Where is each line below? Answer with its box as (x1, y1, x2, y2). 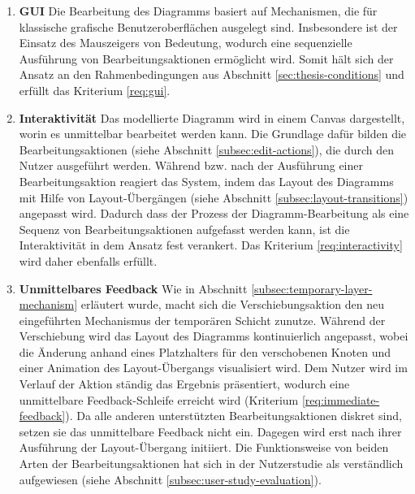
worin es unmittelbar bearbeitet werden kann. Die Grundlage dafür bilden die (19, 125, 407, 142)
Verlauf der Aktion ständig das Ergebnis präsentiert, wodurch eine (19, 375, 350, 392)
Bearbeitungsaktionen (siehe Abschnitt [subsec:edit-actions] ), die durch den (19, 141, 395, 158)
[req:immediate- (301, 391, 380, 408)
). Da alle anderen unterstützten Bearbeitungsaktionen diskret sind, (65, 407, 402, 424)
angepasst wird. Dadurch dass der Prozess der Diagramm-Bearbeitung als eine (19, 205, 409, 222)
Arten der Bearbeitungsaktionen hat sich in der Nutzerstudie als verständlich (19, 455, 404, 472)
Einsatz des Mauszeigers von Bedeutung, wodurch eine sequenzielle (19, 34, 352, 51)
